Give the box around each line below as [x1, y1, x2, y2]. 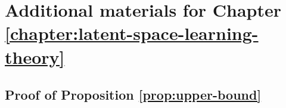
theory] [5, 44, 65, 69]
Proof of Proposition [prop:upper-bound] [5, 85, 262, 104]
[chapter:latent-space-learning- [5, 21, 259, 45]
